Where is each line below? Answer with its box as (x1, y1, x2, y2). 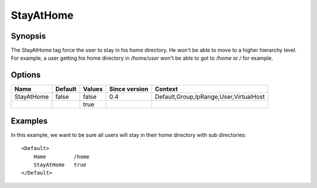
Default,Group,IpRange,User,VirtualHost (154, 93, 265, 101)
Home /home (33, 153, 90, 160)
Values (83, 85, 103, 93)
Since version (109, 85, 149, 93)
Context (154, 85, 178, 93)
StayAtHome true (33, 162, 87, 168)
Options (11, 70, 41, 80)
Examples (11, 116, 48, 126)
